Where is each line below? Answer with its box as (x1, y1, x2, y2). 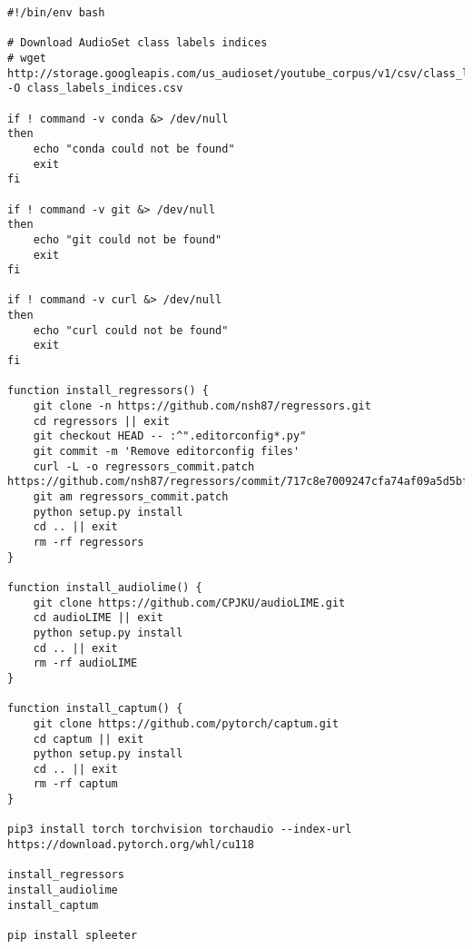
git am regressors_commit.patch (33, 490, 229, 503)
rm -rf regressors (33, 535, 144, 549)
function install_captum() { (7, 702, 183, 716)
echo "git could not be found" (33, 232, 222, 246)
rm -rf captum (33, 777, 118, 791)
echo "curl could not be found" (33, 323, 229, 337)
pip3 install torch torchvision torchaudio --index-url (7, 823, 352, 836)
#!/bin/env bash (7, 6, 105, 19)
